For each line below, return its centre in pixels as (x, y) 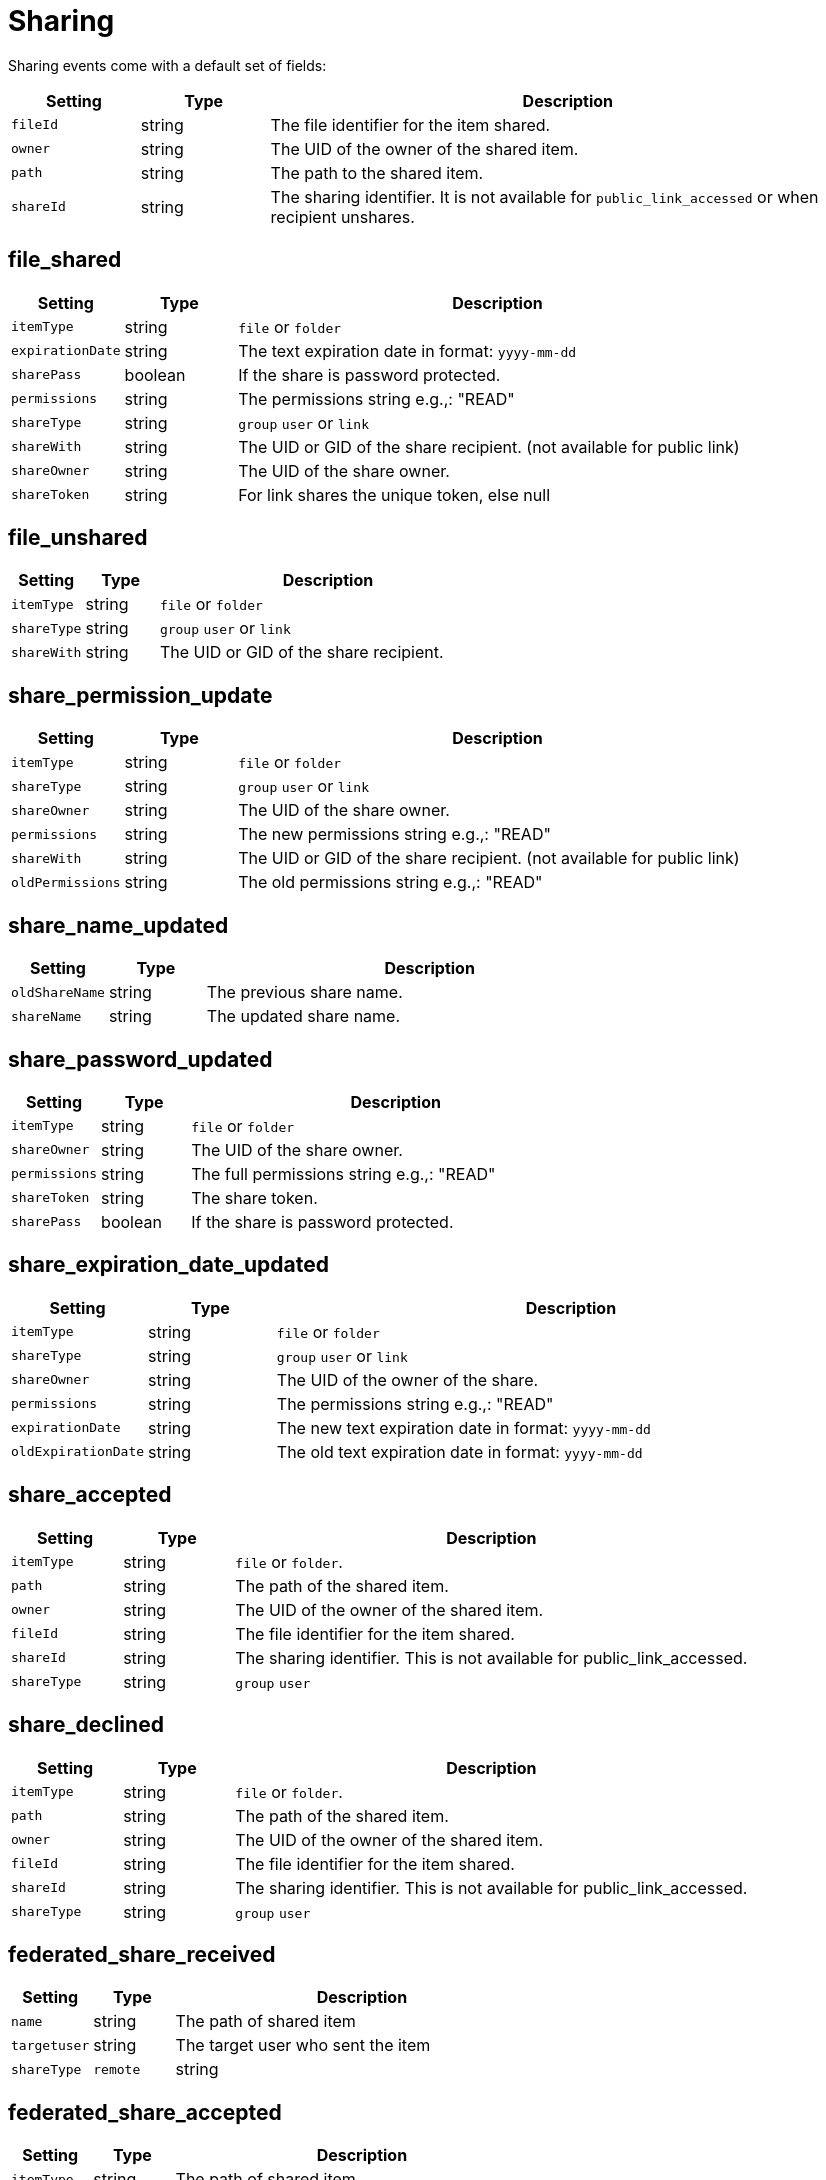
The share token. (254, 1197)
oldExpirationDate (78, 1452)
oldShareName (58, 992)
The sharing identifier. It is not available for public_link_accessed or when (544, 196)
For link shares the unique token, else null (394, 494)
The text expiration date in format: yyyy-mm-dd (407, 350)
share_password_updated (140, 1059)
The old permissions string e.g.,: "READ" (390, 882)
